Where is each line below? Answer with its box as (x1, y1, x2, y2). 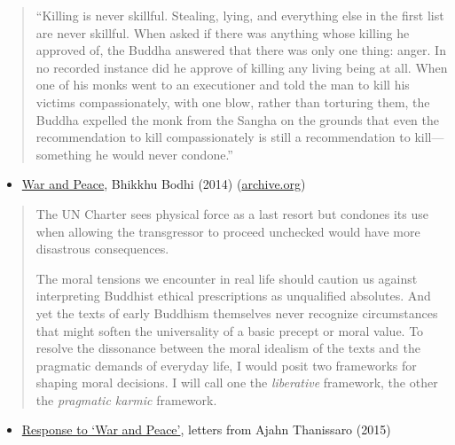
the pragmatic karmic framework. (35, 390, 217, 409)
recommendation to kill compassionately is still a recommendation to (35, 128, 411, 146)
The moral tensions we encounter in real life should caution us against (35, 269, 418, 287)
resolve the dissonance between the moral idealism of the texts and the (35, 339, 421, 357)
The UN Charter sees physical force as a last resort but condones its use (35, 204, 428, 222)
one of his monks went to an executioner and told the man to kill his (35, 75, 410, 94)
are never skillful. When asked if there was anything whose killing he (35, 23, 410, 42)
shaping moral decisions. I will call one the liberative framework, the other (35, 373, 438, 392)
